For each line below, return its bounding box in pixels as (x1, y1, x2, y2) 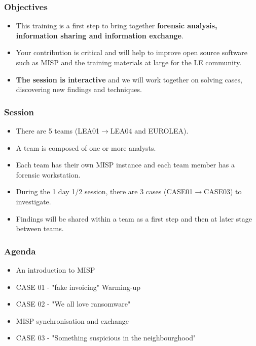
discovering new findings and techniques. (16, 84, 142, 95)
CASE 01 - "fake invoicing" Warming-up (16, 281, 141, 292)
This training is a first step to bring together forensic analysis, (16, 20, 217, 31)
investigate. (16, 196, 51, 206)
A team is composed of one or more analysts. (16, 142, 156, 153)
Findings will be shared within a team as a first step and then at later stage (16, 213, 252, 224)
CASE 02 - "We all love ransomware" (16, 298, 131, 309)
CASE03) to (204, 186, 242, 197)
